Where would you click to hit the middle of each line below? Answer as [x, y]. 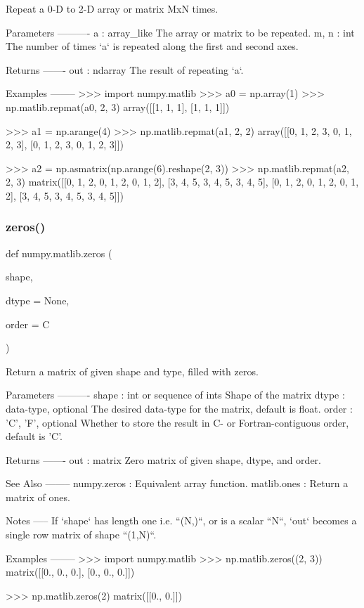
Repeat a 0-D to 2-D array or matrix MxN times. [112, 8]
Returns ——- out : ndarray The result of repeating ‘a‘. [125, 69]
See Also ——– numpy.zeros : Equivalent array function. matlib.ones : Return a [177, 483]
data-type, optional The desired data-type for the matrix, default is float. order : [179, 408]
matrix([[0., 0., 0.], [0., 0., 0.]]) [70, 572]
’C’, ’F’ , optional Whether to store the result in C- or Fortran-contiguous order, [177, 422]
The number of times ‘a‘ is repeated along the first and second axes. [152, 46]
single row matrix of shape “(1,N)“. [81, 535]
